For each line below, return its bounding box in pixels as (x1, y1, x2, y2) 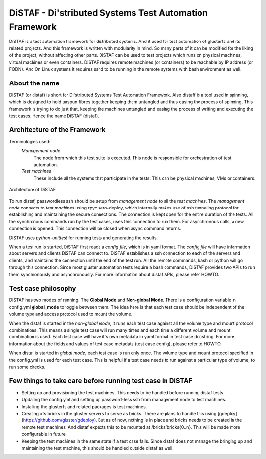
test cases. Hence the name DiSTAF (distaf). (9, 113, 100, 119)
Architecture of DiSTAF (9, 187, 56, 193)
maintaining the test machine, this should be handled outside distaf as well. (21, 445, 174, 451)
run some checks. (9, 364, 46, 370)
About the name (9, 79, 60, 87)
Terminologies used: (9, 138, 51, 144)
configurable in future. (21, 431, 67, 437)
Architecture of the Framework (9, 125, 106, 134)
